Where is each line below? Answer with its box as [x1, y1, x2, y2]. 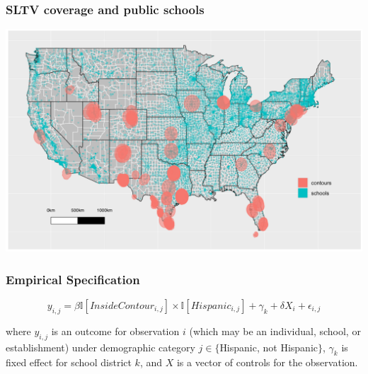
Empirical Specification [6, 270, 140, 288]
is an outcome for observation [51, 323, 180, 338]
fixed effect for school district [6, 355, 132, 370]
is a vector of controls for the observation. [176, 355, 358, 370]
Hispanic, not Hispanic [219, 339, 318, 354]
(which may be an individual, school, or [189, 323, 361, 338]
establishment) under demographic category [6, 339, 195, 354]
